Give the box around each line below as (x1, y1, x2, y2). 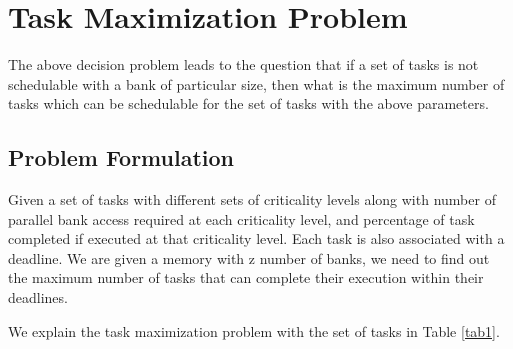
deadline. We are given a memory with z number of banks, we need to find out (8, 247, 490, 268)
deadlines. (8, 287, 68, 308)
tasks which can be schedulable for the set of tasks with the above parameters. (8, 93, 489, 114)
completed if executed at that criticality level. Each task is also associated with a (8, 228, 505, 249)
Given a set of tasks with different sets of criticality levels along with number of (8, 189, 496, 210)
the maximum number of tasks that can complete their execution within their (8, 267, 484, 288)
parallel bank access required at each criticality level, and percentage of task (8, 208, 475, 229)
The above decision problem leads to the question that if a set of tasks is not (8, 54, 479, 75)
